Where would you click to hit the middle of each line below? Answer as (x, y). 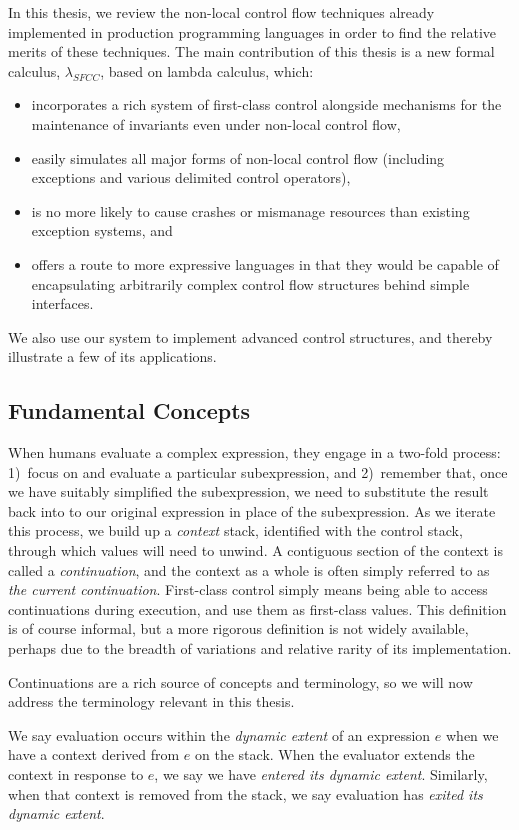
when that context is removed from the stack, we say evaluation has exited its (245, 793)
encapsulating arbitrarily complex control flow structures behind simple (250, 283)
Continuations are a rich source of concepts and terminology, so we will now (240, 681)
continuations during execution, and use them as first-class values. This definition (257, 608)
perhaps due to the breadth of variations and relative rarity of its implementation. (260, 648)
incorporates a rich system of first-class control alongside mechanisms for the (266, 104)
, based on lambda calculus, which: (207, 70)
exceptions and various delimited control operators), (191, 177)
